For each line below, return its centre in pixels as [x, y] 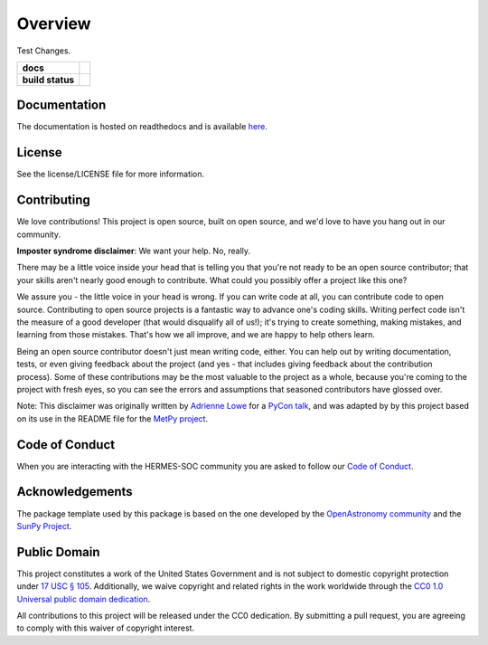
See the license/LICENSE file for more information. [111, 174]
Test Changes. [44, 51]
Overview [54, 24]
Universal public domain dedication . [84, 599]
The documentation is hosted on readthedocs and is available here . [142, 127]
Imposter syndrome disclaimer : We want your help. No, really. [134, 251]
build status [48, 80]
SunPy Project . [44, 526]
